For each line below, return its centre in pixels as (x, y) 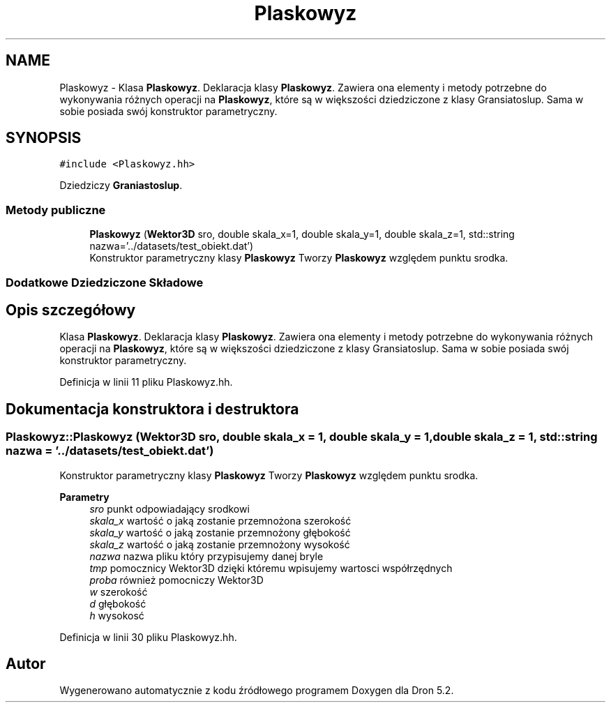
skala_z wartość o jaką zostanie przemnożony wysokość (220, 544)
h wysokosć (117, 615)
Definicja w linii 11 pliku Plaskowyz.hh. (146, 382)
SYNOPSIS (44, 138)
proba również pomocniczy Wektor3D (176, 580)
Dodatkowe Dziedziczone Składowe (105, 282)
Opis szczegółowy (71, 310)
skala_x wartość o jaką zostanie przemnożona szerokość (220, 520)
